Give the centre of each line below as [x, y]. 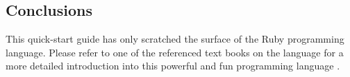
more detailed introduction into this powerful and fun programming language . [173, 66]
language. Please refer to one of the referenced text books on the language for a [175, 52]
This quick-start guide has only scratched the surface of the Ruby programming [175, 39]
